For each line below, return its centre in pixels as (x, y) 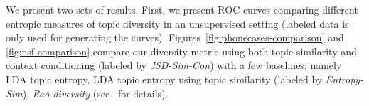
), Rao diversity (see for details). (95, 93)
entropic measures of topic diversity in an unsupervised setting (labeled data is (177, 23)
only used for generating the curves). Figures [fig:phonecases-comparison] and (175, 37)
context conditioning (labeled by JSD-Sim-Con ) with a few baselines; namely (174, 65)
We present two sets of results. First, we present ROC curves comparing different (182, 9)
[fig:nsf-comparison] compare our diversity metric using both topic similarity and (181, 51)
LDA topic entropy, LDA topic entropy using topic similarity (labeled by (164, 79)
